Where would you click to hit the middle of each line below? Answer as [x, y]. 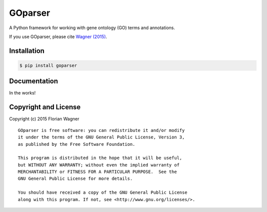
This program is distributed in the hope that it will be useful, [100, 158]
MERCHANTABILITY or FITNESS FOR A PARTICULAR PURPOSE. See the [98, 172]
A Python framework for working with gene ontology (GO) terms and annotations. [92, 28]
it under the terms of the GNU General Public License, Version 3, [101, 137]
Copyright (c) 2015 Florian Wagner [44, 119]
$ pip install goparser [48, 65]
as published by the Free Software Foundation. [77, 144]
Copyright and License [45, 107]
